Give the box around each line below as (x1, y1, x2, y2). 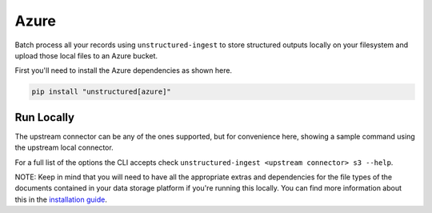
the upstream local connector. (14, 143, 114, 152)
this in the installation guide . (14, 195, 107, 204)
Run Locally (14, 111, 75, 124)
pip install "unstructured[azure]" (31, 87, 171, 96)
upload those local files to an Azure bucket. (14, 50, 158, 60)
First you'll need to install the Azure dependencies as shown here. (14, 66, 232, 75)
